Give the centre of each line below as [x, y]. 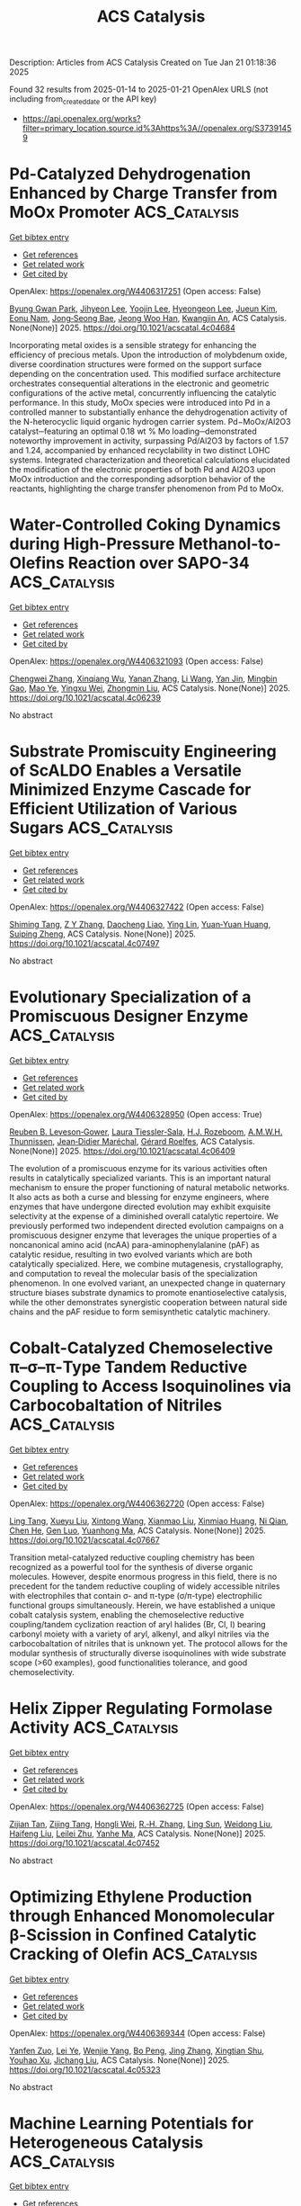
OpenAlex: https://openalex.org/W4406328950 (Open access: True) [136, 1114]
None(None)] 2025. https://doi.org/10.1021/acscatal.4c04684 [122, 327]
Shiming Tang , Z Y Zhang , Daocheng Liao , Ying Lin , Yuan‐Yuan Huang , [140, 924]
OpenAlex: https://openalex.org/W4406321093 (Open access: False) [137, 661]
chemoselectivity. [42, 1672]
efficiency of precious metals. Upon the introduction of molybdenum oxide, [148, 354]
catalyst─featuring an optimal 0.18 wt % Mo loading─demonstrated [133, 431]
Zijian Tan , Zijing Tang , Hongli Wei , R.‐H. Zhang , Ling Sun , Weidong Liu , [141, 1824]
